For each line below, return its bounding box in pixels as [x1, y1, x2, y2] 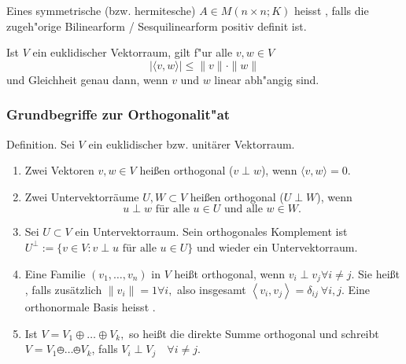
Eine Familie [24, 265, 86, 281]
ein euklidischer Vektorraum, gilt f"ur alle [32, 44, 233, 61]
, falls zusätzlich [24, 281, 102, 298]
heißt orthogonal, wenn [174, 265, 285, 281]
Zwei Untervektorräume [24, 188, 139, 204]
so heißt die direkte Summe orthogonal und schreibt [129, 325, 379, 341]
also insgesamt [177, 281, 246, 298]
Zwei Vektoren [24, 162, 94, 178]
